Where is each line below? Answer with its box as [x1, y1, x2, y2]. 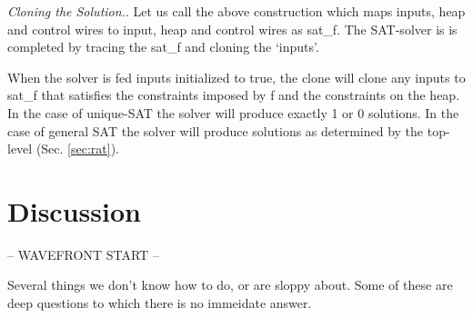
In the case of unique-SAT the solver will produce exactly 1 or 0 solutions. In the [7, 103, 459, 122]
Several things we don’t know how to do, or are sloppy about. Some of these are [7, 275, 453, 294]
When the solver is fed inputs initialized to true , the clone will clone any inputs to [7, 67, 466, 86]
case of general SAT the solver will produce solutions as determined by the [7, 121, 424, 140]
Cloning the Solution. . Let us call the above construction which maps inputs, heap [7, 2, 466, 20]
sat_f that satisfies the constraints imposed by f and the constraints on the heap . [7, 85, 460, 104]
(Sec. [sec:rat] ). [35, 139, 119, 158]
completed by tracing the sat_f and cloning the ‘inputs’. [7, 37, 319, 56]
